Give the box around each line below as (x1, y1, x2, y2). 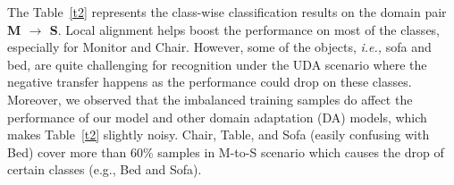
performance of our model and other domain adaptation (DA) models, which (7, 107, 427, 126)
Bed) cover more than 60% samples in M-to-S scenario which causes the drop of (7, 142, 444, 161)
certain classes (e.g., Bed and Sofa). (7, 160, 202, 179)
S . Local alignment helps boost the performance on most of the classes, (49, 20, 441, 38)
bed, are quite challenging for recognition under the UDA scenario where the (7, 55, 427, 73)
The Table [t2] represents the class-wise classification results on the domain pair (7, 3, 447, 21)
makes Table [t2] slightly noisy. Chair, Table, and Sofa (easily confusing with (7, 125, 430, 144)
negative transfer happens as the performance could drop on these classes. (7, 72, 412, 91)
